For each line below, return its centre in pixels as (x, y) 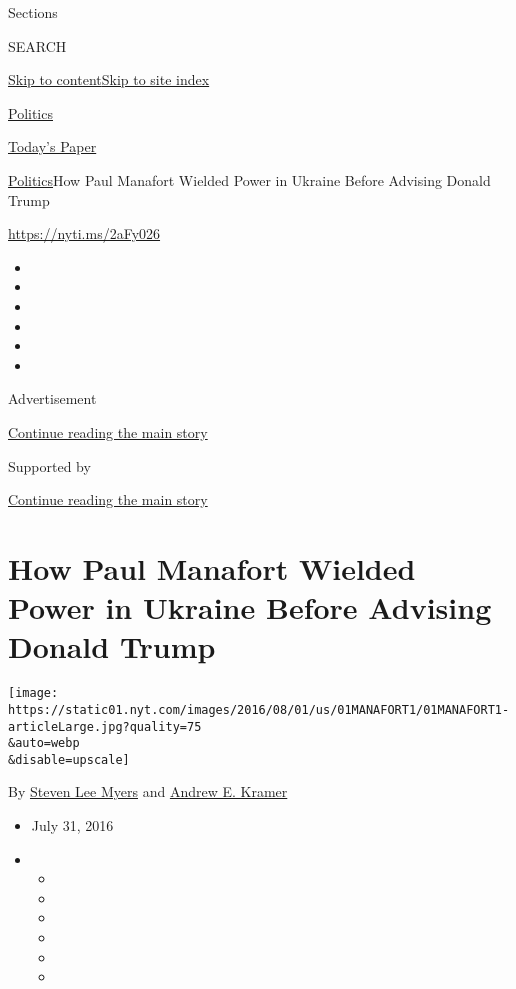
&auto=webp (44, 743)
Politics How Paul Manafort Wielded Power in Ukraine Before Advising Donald (249, 179)
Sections (33, 12)
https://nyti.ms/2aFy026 (84, 233)
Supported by (49, 465)
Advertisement (52, 398)
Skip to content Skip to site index (109, 79)
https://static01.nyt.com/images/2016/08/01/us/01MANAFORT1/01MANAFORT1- (259, 709)
